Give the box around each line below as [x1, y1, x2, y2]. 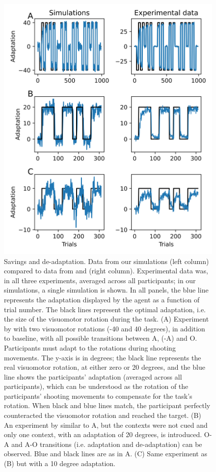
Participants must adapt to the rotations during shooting [4, 342, 176, 353]
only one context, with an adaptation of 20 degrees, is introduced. [4, 429, 202, 440]
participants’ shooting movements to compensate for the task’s [4, 390, 192, 401]
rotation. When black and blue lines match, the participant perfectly [4, 400, 211, 411]
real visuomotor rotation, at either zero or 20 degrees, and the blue [4, 362, 205, 372]
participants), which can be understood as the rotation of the [4, 381, 189, 391]
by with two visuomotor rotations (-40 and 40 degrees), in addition [4, 323, 205, 333]
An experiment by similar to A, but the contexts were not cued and [4, 419, 208, 430]
